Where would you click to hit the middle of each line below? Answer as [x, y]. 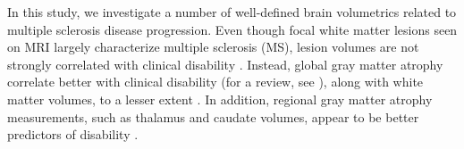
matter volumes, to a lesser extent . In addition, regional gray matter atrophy [220, 99]
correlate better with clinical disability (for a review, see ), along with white [215, 82]
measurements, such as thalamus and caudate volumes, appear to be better [213, 116]
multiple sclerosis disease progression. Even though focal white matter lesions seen [232, 29]
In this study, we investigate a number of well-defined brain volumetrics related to [232, 12]
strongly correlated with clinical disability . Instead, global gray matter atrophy [225, 64]
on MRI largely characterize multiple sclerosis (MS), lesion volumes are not [213, 47]
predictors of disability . [73, 134]
